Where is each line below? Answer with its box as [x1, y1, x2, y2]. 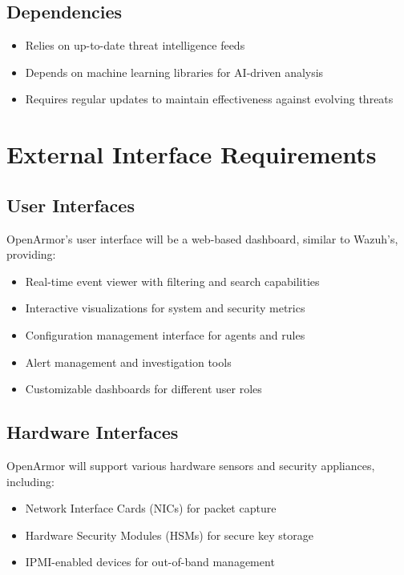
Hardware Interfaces [6, 420, 179, 444]
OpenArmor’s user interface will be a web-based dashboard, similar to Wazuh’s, [6, 230, 398, 247]
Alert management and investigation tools [25, 353, 232, 370]
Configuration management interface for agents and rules [25, 326, 305, 343]
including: [6, 472, 55, 489]
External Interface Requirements [6, 138, 377, 171]
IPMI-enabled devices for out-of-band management [25, 553, 275, 570]
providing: [6, 246, 56, 263]
